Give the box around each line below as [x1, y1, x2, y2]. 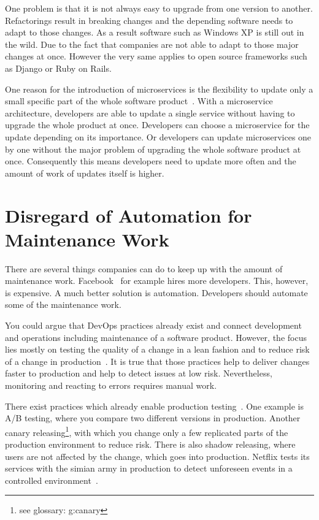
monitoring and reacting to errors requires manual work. [5, 378, 217, 391]
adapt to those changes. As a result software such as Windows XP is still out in [5, 26, 304, 39]
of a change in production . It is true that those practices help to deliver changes [5, 354, 310, 367]
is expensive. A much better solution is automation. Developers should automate [5, 286, 308, 299]
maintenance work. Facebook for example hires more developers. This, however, [5, 274, 309, 287]
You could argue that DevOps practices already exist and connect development [5, 319, 302, 331]
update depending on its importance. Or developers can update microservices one [5, 130, 312, 143]
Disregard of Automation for [5, 202, 252, 227]
